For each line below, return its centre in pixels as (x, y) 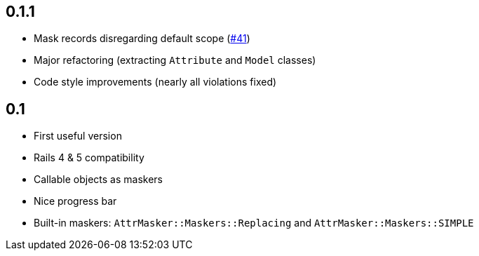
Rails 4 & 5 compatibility (89, 158)
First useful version (78, 136)
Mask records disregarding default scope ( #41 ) (142, 39)
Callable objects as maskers (98, 180)
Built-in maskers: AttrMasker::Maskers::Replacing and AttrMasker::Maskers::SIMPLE (254, 223)
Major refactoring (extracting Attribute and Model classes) (175, 60)
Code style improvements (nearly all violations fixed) (155, 82)
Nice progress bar (75, 201)
